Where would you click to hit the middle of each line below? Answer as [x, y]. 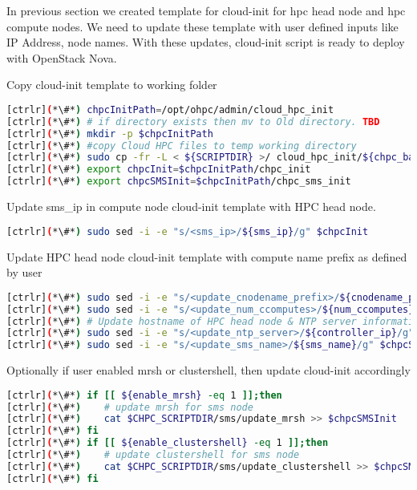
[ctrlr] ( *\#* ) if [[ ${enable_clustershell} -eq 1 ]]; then [168, 443]
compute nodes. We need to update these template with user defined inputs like [202, 26]
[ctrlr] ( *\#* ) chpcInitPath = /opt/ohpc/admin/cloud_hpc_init [170, 109]
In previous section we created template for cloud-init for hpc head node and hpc [206, 10]
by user [24, 272]
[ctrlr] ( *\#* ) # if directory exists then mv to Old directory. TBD [193, 121]
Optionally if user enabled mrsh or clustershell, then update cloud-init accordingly [208, 370]
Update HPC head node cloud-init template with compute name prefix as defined [207, 256]
